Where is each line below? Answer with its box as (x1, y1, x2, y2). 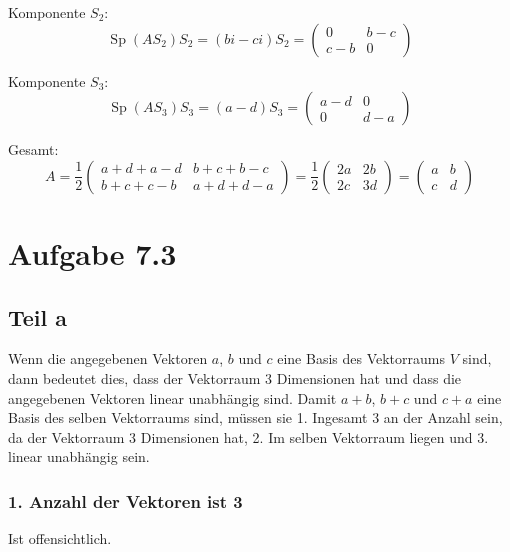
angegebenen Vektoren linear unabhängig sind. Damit (8, 387, 337, 408)
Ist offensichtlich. (8, 528, 112, 549)
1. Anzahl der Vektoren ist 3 (8, 488, 243, 513)
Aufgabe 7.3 (8, 232, 177, 273)
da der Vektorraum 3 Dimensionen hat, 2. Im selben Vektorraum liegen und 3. (8, 426, 489, 447)
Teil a (8, 301, 68, 332)
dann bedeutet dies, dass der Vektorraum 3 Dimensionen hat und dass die (8, 367, 462, 388)
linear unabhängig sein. (8, 446, 150, 467)
